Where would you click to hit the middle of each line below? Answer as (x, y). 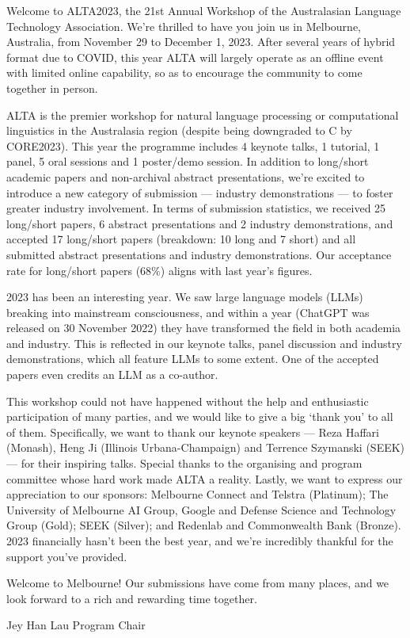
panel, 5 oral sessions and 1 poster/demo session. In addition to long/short (188, 161)
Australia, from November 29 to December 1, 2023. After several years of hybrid (201, 42)
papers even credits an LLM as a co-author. (112, 374)
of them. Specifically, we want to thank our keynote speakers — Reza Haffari (193, 432)
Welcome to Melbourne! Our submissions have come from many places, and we (198, 583)
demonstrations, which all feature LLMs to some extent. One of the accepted (193, 359)
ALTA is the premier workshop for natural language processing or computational (203, 115)
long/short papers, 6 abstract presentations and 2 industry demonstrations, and (200, 223)
